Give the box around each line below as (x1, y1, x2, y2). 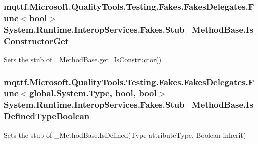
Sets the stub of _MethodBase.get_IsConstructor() (4, 54, 162, 64)
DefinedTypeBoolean (4, 110, 90, 122)
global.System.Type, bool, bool (29, 87, 157, 99)
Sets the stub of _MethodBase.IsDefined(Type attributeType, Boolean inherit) (4, 129, 246, 140)
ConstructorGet (4, 34, 69, 47)
